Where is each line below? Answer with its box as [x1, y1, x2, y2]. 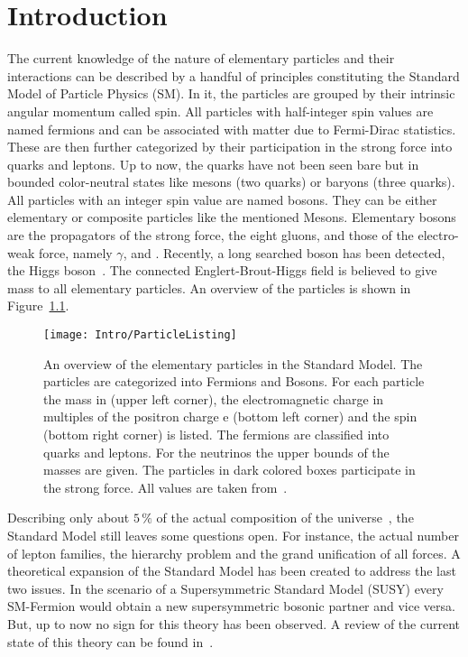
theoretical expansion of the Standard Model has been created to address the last [7, 561, 456, 580]
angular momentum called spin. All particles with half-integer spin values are [7, 101, 434, 120]
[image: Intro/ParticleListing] [43, 328, 237, 342]
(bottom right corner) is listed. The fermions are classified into [43, 425, 390, 444]
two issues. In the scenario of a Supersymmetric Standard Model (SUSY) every [7, 578, 444, 597]
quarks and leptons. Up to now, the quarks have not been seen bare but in [7, 154, 419, 173]
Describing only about [7, 508, 130, 527]
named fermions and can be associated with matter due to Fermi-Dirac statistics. [7, 119, 456, 138]
